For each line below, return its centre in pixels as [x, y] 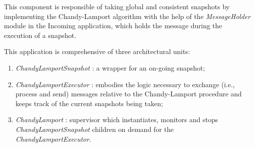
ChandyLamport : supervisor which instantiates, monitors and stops [117, 119]
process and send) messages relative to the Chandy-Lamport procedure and [128, 94]
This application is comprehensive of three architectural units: [97, 51]
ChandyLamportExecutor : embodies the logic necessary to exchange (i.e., [125, 84]
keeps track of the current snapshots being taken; [89, 103]
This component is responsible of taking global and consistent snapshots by [117, 6]
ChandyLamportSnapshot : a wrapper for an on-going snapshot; [110, 67]
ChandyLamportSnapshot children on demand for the [94, 129]
